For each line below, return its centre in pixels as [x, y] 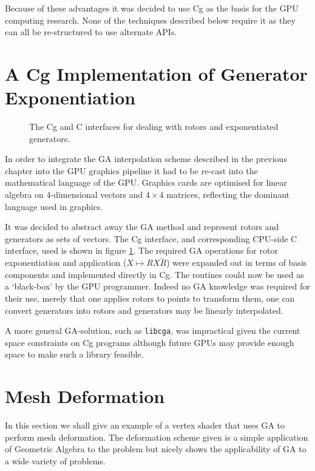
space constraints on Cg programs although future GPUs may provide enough [150, 342]
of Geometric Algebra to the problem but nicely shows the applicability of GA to [156, 449]
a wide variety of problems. [55, 460]
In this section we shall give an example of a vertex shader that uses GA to [145, 425]
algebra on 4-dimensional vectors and [74, 195]
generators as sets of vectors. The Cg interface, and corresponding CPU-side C [151, 238]
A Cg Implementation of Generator [156, 73]
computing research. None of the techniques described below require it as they [150, 20]
